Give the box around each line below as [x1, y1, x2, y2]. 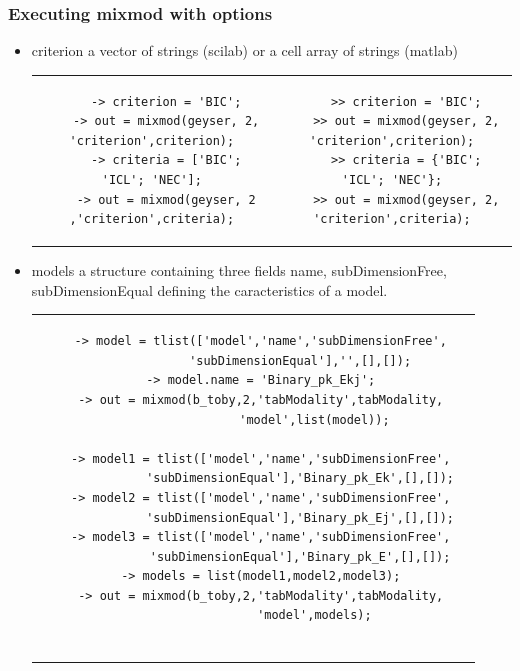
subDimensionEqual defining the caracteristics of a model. [31, 279, 388, 300]
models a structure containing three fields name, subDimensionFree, [31, 260, 447, 281]
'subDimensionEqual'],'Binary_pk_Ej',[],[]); [146, 510, 455, 525]
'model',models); [257, 608, 372, 623]
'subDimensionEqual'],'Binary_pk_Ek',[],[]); [146, 471, 455, 486]
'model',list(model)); [239, 412, 390, 427]
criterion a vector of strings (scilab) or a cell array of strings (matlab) [31, 40, 458, 61]
